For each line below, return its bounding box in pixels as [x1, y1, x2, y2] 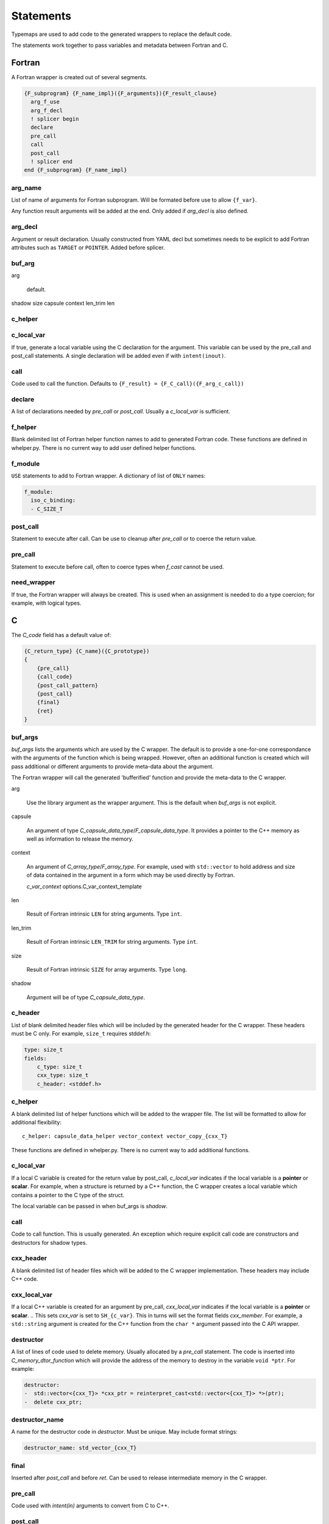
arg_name [11, 183, 42, 192]
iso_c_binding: [30, 497, 76, 504]
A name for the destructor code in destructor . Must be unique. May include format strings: [11, 1428, 238, 1436]
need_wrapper [11, 578, 55, 586]
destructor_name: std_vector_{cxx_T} [24, 1445, 137, 1451]
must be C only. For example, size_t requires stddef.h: [11, 1030, 152, 1038]
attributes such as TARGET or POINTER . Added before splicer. [11, 244, 165, 251]
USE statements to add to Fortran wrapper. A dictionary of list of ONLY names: [11, 472, 206, 479]
